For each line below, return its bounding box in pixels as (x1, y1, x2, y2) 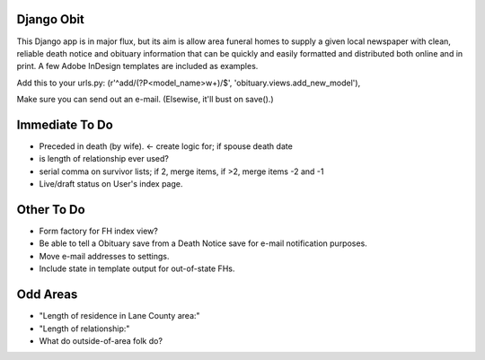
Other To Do (16, 202, 85, 217)
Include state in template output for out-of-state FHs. (39, 263, 235, 274)
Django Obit (16, 12, 85, 27)
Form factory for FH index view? (39, 225, 159, 237)
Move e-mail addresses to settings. (39, 250, 170, 261)
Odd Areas (16, 287, 78, 303)
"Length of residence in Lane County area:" (39, 311, 201, 321)
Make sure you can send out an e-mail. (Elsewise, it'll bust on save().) (16, 94, 274, 105)
